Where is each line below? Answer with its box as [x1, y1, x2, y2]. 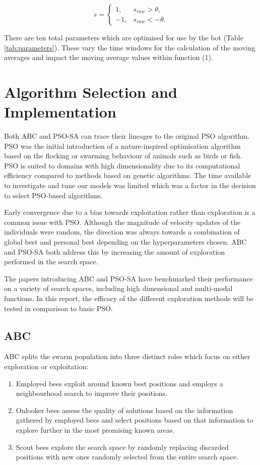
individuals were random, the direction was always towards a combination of [4, 226, 240, 237]
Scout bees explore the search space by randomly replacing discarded [16, 441, 229, 452]
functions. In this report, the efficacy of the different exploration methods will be [4, 293, 254, 303]
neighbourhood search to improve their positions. [16, 388, 168, 398]
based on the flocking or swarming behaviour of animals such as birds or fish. [4, 150, 242, 161]
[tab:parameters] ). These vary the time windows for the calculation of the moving [4, 42, 255, 52]
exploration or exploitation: [4, 361, 89, 371]
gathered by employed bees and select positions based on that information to [16, 415, 253, 425]
